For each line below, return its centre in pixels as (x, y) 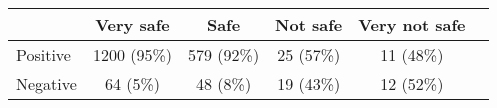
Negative (46, 83)
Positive (43, 54)
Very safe (132, 24)
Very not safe (412, 24)
